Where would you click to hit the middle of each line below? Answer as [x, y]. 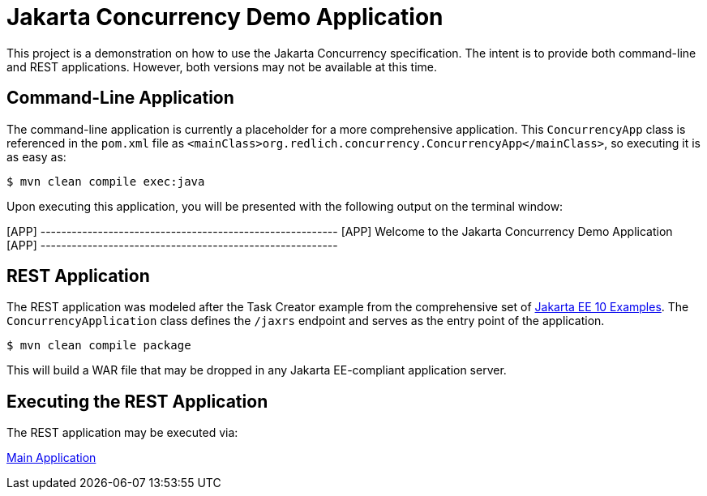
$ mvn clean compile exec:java [106, 181]
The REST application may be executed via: [122, 433]
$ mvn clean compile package [99, 346]
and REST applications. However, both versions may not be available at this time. [222, 66]
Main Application [51, 458]
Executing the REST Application [137, 401]
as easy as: [36, 156]
